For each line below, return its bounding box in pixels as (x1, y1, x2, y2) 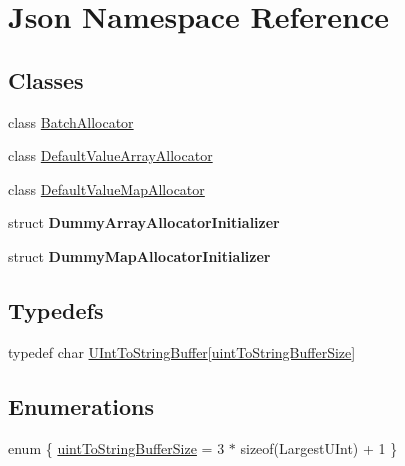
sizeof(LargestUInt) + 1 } (240, 437, 398, 458)
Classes (8, 64, 84, 95)
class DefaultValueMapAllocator (8, 178, 205, 199)
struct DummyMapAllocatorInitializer (8, 245, 271, 266)
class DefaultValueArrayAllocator (8, 145, 213, 166)
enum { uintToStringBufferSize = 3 (8, 437, 225, 458)
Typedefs (8, 294, 104, 325)
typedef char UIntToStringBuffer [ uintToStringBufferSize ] (8, 341, 356, 362)
